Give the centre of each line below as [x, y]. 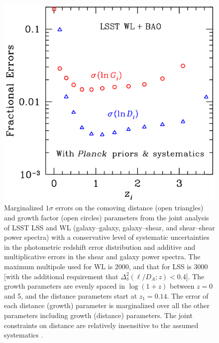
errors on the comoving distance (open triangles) [129, 208]
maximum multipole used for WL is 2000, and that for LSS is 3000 [106, 266]
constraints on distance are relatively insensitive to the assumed [101, 325]
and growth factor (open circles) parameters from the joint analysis [107, 218]
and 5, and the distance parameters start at [71, 295]
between [182, 286]
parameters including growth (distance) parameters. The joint [98, 315]
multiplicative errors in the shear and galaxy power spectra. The [102, 257]
